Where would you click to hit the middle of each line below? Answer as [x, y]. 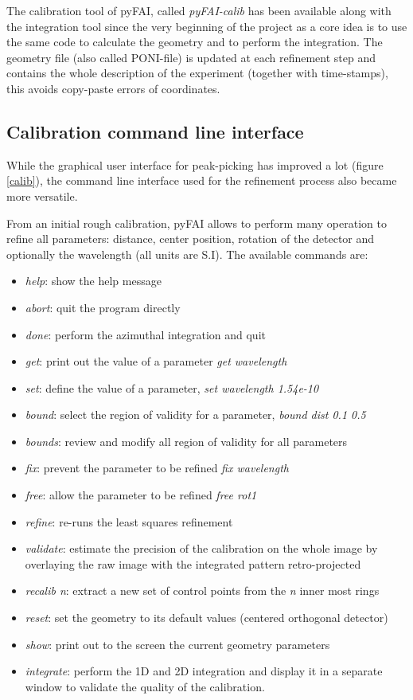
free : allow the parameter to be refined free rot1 [141, 495]
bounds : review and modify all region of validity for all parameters [186, 441]
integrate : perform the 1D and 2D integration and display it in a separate [204, 671]
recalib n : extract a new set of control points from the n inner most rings [202, 591]
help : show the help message [93, 281]
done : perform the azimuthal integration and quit [145, 334]
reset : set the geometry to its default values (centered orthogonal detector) [206, 618]
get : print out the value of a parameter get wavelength [156, 361]
